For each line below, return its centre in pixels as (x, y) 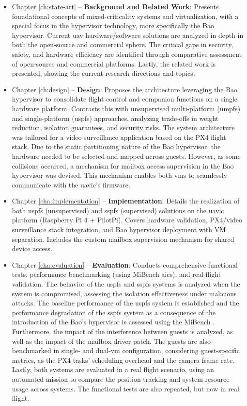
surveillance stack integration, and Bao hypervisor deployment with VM (119, 229)
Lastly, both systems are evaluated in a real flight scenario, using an (113, 369)
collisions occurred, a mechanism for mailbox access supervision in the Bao (123, 165)
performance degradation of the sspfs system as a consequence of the (114, 312)
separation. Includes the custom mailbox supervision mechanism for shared (123, 239)
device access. (32, 248)
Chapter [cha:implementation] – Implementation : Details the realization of (126, 201)
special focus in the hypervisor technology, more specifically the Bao (113, 25)
